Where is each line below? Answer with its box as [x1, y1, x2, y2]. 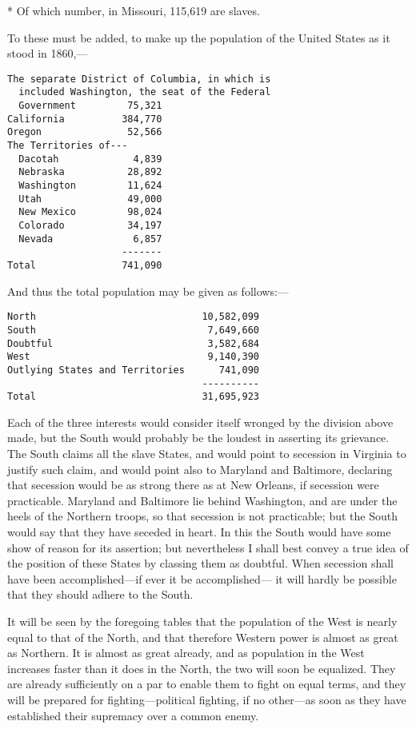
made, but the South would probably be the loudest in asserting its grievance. [7, 429, 390, 446]
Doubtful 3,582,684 [7, 337, 259, 349]
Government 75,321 [18, 100, 162, 112]
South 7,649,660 [7, 324, 259, 336]
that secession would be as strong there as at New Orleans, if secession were [7, 476, 379, 493]
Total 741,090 [7, 259, 162, 271]
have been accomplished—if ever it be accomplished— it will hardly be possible [7, 570, 397, 587]
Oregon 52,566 [7, 126, 162, 138]
